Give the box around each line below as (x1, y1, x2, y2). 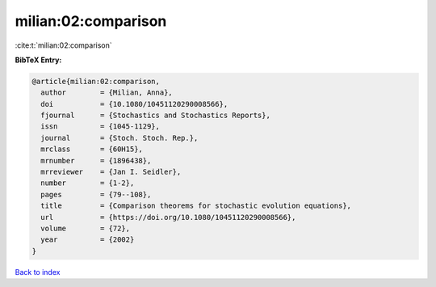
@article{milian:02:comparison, (31, 77, 161, 86)
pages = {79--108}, (40, 190, 152, 199)
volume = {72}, (40, 224, 131, 233)
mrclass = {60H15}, (40, 145, 143, 154)
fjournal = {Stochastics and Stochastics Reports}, (40, 111, 270, 120)
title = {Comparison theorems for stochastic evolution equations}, (40, 201, 351, 210)
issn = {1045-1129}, (40, 122, 161, 131)
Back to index (15, 267, 61, 276)
